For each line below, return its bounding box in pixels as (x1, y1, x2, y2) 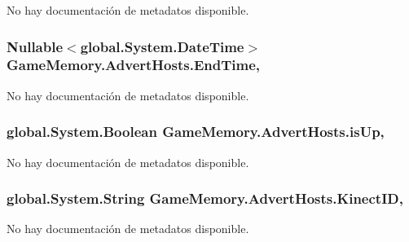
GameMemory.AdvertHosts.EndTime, (7, 55, 260, 75)
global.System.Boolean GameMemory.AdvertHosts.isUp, (7, 121, 385, 142)
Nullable (7, 36, 64, 56)
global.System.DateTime (80, 36, 244, 56)
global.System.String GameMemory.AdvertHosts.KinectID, (7, 188, 403, 209)
